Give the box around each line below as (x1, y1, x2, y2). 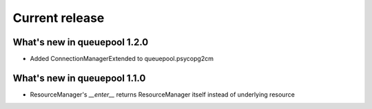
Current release (12, 10, 105, 25)
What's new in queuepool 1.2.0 (12, 36, 149, 48)
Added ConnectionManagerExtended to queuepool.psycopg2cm (30, 55, 214, 63)
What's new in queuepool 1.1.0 (12, 72, 146, 84)
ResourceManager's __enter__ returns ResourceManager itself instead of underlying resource (30, 90, 296, 99)
